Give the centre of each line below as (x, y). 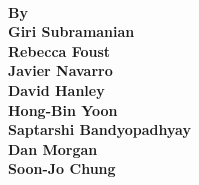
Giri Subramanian (71, 31)
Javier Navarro (60, 70)
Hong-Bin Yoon (63, 109)
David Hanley (56, 89)
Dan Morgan (53, 148)
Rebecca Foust (59, 50)
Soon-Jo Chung (62, 168)
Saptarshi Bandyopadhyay (99, 129)
